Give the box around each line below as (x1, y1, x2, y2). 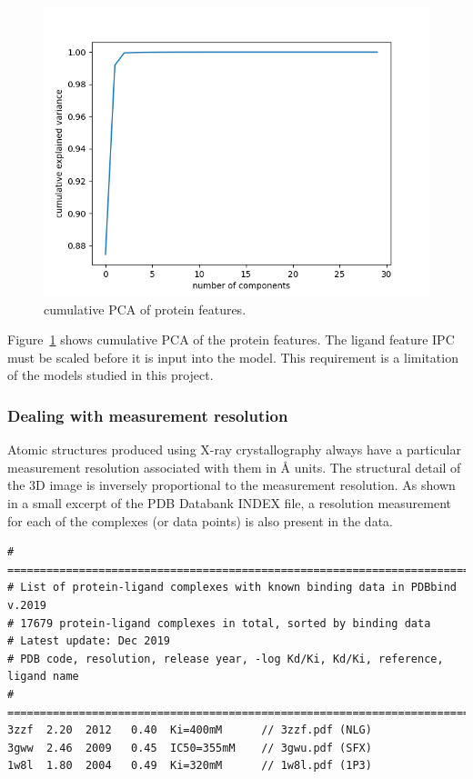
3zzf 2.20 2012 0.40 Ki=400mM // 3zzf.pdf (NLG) (7, 724, 372, 737)
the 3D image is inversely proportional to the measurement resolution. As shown (7, 475, 456, 494)
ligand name (7, 670, 79, 684)
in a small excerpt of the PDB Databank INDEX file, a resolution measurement (7, 493, 451, 512)
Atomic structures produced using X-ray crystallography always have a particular (7, 440, 461, 459)
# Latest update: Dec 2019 (7, 634, 170, 648)
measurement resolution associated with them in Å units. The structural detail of (7, 457, 461, 476)
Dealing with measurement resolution (7, 404, 288, 426)
